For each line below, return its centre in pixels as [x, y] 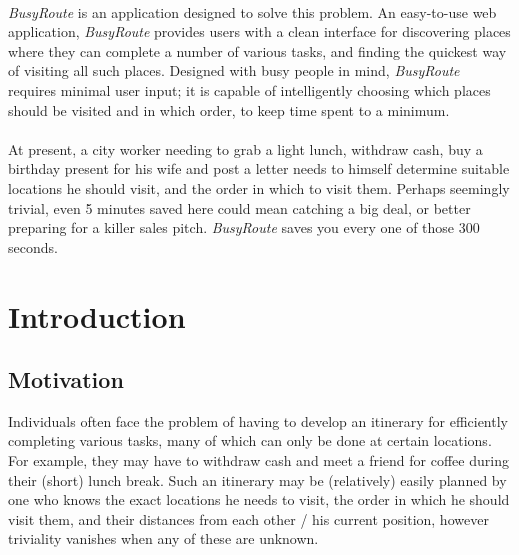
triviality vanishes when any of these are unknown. [163, 538]
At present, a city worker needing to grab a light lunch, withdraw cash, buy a [245, 148]
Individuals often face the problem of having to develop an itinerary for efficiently [258, 420]
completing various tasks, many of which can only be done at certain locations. [250, 440]
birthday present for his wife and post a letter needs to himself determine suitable [259, 168]
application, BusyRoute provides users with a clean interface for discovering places [259, 31]
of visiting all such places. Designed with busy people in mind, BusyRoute [234, 70]
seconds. [33, 246]
